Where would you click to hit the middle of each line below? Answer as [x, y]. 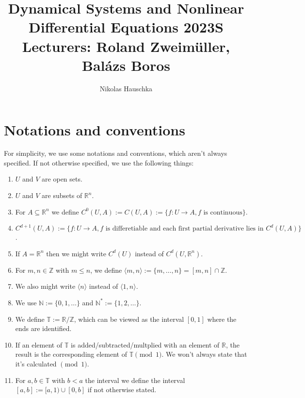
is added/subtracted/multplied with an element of [145, 344]
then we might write [76, 253]
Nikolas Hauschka [126, 88]
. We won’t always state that [204, 354]
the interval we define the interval [135, 380]
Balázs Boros [126, 65]
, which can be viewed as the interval [129, 319]
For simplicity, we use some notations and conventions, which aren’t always [116, 153]
